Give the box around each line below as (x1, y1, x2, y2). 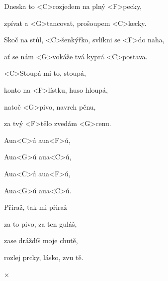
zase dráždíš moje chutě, (4, 235, 78, 246)
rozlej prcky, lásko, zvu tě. (4, 252, 84, 262)
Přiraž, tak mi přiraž (4, 202, 67, 212)
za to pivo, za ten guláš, (4, 218, 77, 229)
